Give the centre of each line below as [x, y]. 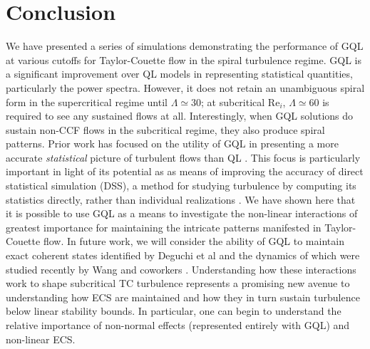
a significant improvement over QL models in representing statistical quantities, [179, 74]
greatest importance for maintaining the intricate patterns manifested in [164, 227]
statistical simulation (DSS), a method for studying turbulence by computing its [181, 186]
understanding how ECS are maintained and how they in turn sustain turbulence [183, 297]
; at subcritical [233, 101]
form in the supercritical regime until [87, 101]
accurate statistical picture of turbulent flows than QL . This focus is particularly [183, 157]
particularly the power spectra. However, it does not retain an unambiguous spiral [185, 87]
